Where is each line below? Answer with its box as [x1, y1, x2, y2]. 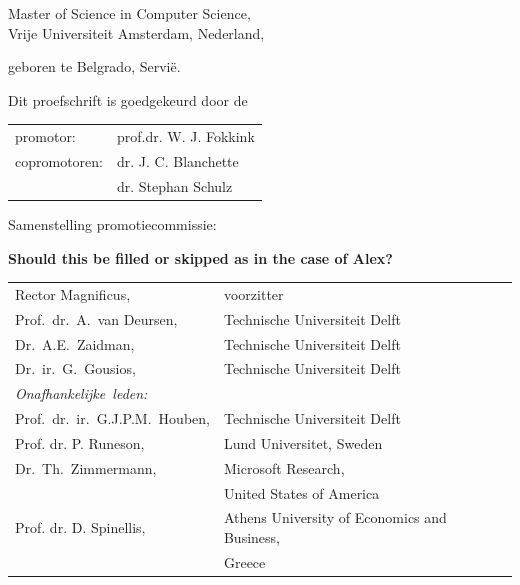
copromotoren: [15, 150, 103, 171]
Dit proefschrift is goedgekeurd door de [8, 89, 248, 110]
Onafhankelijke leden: [15, 383, 148, 404]
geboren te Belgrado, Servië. [8, 56, 181, 77]
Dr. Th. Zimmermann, [15, 457, 157, 478]
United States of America [223, 482, 380, 503]
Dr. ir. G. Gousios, [15, 358, 136, 379]
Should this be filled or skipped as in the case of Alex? [8, 247, 393, 268]
